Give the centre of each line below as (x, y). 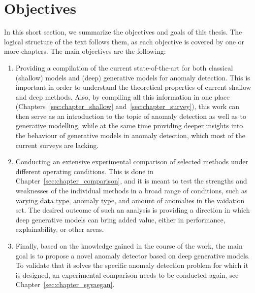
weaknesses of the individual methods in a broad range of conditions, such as (131, 191)
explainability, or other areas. (60, 229)
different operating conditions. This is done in (84, 171)
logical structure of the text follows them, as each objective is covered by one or (124, 41)
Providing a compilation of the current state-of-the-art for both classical (124, 67)
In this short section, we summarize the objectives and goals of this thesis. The (123, 32)
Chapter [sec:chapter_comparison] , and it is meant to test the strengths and (131, 181)
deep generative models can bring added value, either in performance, (120, 219)
